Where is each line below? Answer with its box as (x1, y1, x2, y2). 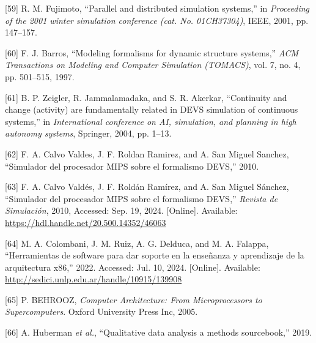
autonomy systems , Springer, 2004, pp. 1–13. (5, 127, 172, 140)
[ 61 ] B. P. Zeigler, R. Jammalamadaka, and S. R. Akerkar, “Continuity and (5, 91, 287, 104)
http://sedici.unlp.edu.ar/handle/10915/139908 (5, 273, 182, 285)
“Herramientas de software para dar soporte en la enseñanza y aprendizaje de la (5, 249, 304, 262)
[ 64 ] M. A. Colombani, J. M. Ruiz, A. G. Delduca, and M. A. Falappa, (5, 236, 269, 249)
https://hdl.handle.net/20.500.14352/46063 (5, 216, 166, 228)
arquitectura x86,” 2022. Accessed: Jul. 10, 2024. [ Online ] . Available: (5, 260, 260, 273)
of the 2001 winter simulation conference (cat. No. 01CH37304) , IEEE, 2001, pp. (5, 13, 309, 26)
